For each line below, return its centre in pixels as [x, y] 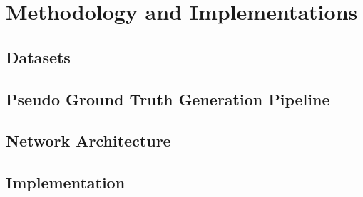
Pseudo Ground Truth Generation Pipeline [168, 98]
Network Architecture [88, 140]
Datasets [38, 57]
